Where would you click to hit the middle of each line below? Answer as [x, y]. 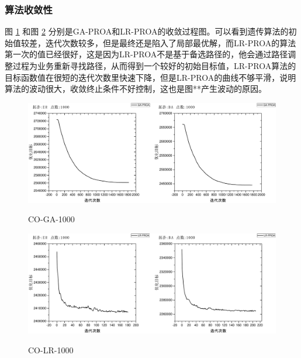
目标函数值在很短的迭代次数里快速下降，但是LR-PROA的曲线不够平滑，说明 [150, 77]
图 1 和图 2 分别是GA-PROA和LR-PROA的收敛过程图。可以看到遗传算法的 [147, 31]
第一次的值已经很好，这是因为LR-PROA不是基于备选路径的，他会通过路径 [146, 54]
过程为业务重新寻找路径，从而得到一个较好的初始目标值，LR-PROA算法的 [154, 66]
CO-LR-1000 [51, 350]
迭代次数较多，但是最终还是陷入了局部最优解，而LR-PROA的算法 [171, 42]
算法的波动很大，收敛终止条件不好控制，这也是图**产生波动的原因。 [136, 89]
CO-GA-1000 [51, 219]
